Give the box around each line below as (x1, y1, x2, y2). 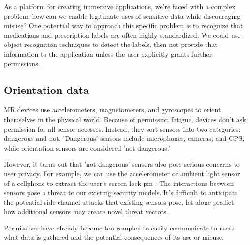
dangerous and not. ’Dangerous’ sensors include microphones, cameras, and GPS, (4, 133, 245, 143)
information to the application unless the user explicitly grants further (4, 48, 212, 59)
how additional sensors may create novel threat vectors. (4, 206, 168, 216)
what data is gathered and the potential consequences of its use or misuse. (4, 232, 224, 242)
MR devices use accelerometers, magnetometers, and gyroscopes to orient (4, 105, 221, 115)
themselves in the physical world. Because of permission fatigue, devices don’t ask (4, 114, 246, 124)
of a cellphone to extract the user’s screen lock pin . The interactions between (4, 178, 234, 188)
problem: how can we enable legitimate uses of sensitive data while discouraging (4, 11, 241, 21)
